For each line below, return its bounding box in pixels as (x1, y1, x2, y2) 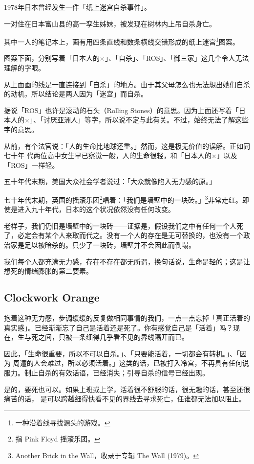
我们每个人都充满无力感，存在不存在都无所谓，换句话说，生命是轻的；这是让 (4, 256, 250, 266)
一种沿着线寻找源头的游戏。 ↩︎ (15, 417, 110, 427)
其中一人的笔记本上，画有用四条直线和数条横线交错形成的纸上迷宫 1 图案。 (4, 35, 239, 46)
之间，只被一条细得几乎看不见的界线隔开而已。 (38, 332, 189, 342)
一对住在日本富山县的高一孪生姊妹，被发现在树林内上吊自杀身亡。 (4, 18, 216, 28)
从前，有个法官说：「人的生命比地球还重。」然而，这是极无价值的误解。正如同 (4, 140, 250, 151)
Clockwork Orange (4, 290, 100, 305)
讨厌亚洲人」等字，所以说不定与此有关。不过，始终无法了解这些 (43, 115, 249, 125)
